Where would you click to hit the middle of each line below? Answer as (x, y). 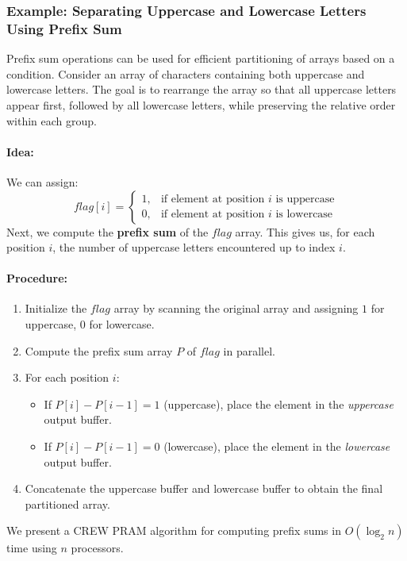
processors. (97, 548)
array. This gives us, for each (305, 231)
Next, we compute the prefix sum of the (108, 231)
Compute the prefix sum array (99, 350)
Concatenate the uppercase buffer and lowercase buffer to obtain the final (204, 488)
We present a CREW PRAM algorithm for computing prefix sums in (174, 530)
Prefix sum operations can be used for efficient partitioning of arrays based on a (201, 58)
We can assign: (42, 181)
